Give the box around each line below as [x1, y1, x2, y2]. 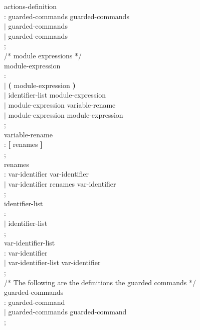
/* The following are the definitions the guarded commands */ [4, 277, 196, 287]
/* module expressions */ [4, 50, 82, 60]
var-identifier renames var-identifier [8, 178, 116, 189]
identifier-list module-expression [8, 90, 106, 100]
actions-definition [4, 1, 57, 11]
